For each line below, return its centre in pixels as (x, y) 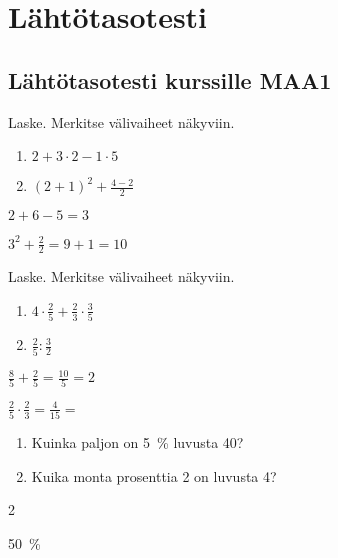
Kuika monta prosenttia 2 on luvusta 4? (154, 475)
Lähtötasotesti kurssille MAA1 (170, 79)
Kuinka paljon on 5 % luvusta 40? (137, 442)
